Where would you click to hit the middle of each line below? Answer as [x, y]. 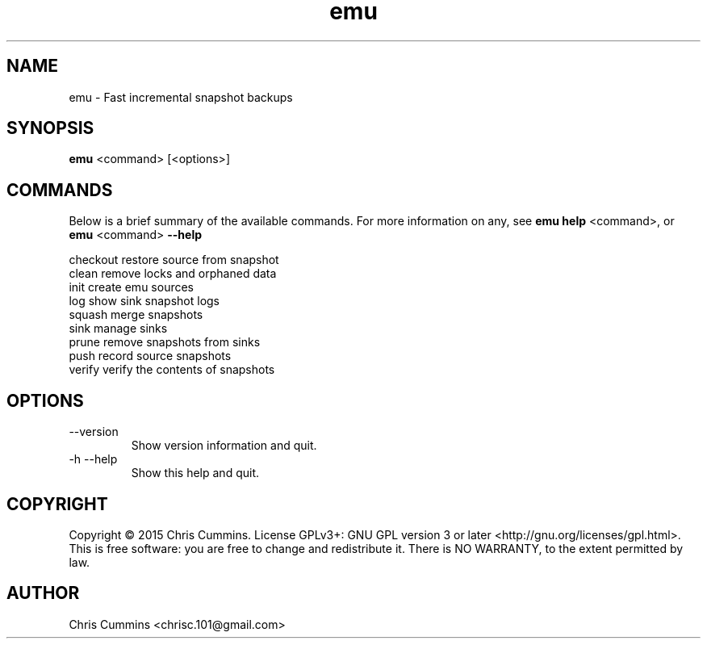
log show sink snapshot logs [144, 301]
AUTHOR [43, 593]
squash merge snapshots [136, 315]
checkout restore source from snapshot [174, 260]
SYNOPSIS [50, 128]
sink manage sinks [118, 329]
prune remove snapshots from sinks [165, 342]
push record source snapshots [150, 356]
